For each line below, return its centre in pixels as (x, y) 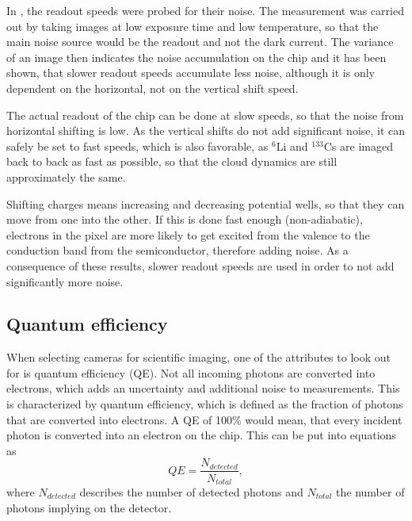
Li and (292, 146)
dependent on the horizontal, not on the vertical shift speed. (153, 88)
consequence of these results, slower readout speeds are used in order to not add (200, 265)
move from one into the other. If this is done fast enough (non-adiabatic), (185, 219)
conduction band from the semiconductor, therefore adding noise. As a (177, 250)
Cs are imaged (358, 146)
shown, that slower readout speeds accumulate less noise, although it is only (191, 73)
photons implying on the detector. (89, 507)
